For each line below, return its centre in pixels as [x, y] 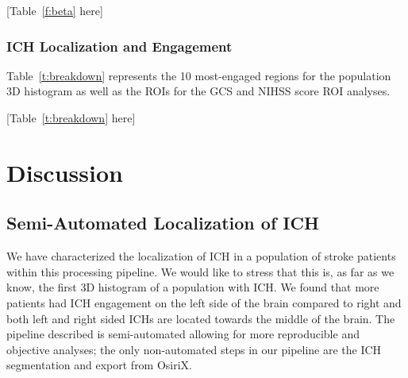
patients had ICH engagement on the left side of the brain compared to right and [204, 302]
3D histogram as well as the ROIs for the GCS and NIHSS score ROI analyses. [198, 91]
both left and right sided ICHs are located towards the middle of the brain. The [201, 318]
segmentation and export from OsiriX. [100, 365]
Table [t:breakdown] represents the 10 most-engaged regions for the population [199, 75]
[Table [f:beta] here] [55, 10]
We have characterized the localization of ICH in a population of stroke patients [201, 256]
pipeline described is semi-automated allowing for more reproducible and [183, 334]
